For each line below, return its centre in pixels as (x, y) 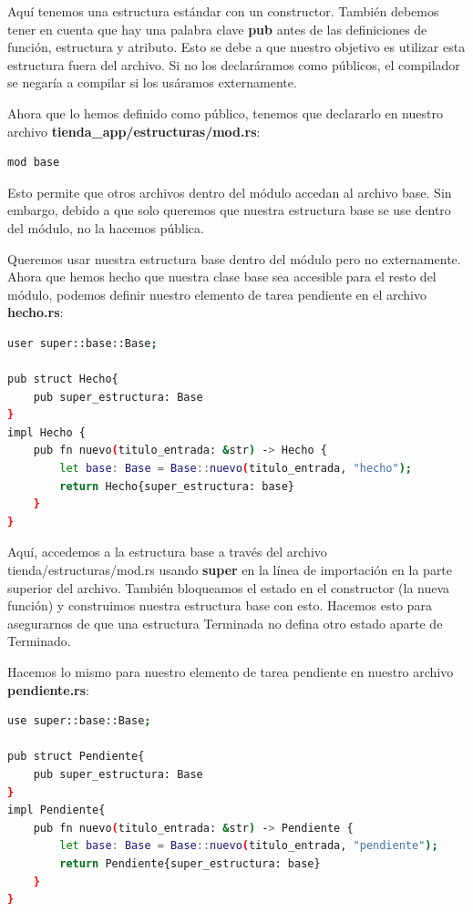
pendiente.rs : (49, 689)
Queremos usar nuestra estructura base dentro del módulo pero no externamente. (234, 258)
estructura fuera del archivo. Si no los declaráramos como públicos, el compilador (234, 64)
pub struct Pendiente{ (76, 757)
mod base (34, 163)
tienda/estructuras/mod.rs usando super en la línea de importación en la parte (230, 570)
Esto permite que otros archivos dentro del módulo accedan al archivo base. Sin (230, 192)
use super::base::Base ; (79, 721)
